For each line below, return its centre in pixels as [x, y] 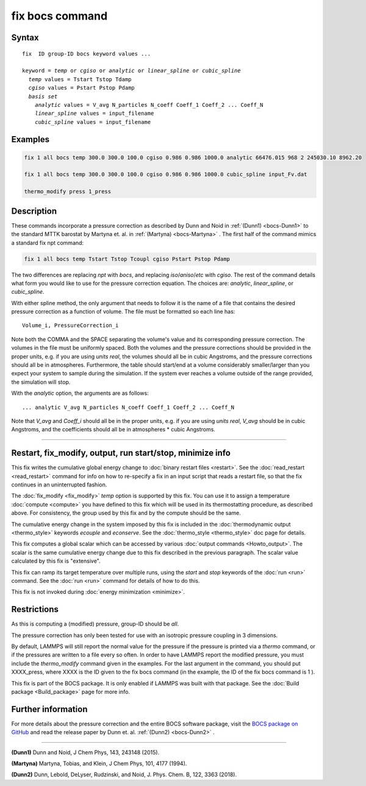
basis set [43, 96]
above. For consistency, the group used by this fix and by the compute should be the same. [126, 513]
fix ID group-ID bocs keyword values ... [87, 54]
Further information [49, 709]
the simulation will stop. [41, 382]
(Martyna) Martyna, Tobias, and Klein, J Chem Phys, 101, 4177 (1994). [99, 763]
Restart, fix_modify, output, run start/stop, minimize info [121, 453]
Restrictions [35, 609]
